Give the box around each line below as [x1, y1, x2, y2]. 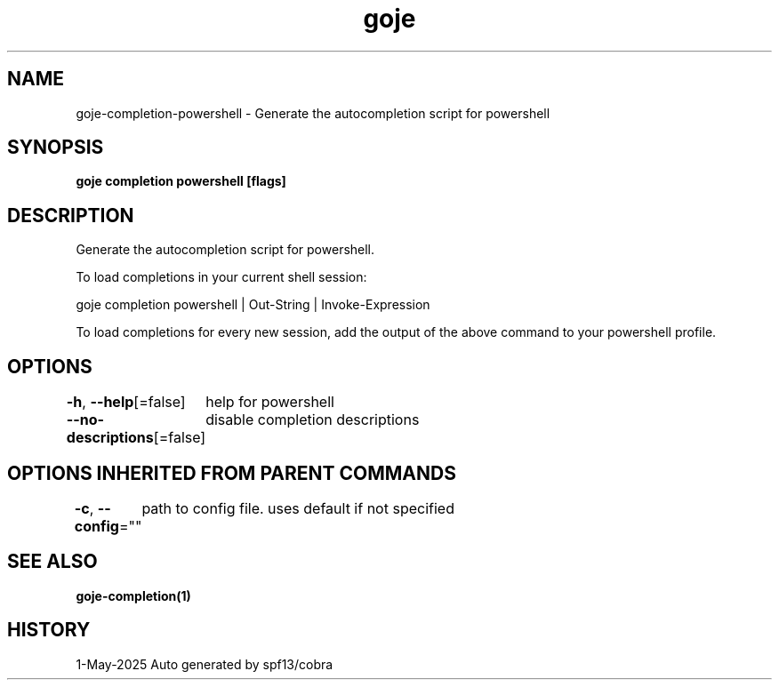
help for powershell [205, 393, 334, 411]
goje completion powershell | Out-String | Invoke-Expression [76, 297, 430, 313]
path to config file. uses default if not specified [141, 499, 454, 517]
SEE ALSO [7, 550, 98, 573]
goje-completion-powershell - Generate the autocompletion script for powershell [76, 105, 550, 121]
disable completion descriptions [205, 411, 420, 429]
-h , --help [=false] [66, 393, 186, 411]
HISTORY [7, 619, 91, 642]
